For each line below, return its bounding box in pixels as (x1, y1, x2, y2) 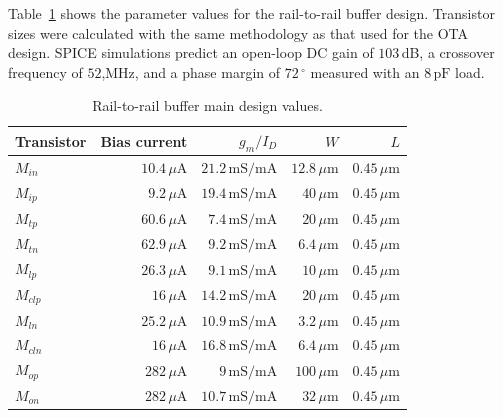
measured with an (310, 61, 420, 82)
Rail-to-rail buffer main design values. (92, 95, 323, 116)
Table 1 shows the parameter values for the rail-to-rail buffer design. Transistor (8, 3, 495, 23)
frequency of (8, 61, 83, 82)
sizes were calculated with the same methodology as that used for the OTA (8, 22, 469, 43)
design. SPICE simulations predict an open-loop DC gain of (8, 42, 374, 63)
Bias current (100, 130, 188, 151)
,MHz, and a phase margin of (101, 61, 281, 82)
